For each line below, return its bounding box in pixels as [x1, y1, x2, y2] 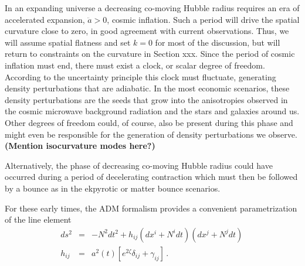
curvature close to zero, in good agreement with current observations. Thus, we [5, 25, 289, 37]
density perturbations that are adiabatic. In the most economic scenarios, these [5, 82, 290, 94]
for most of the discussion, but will [155, 36, 280, 48]
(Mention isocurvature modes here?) [5, 139, 155, 152]
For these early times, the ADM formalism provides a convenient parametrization [5, 202, 297, 214]
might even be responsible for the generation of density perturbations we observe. [5, 128, 297, 140]
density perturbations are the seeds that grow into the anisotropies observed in [5, 93, 288, 105]
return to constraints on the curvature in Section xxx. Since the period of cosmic [5, 47, 295, 60]
